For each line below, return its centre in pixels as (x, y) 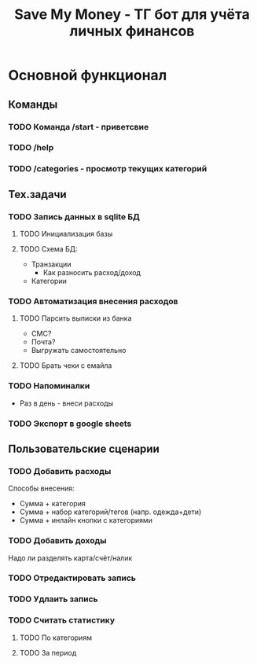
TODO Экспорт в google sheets (70, 424)
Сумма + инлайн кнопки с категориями (86, 520)
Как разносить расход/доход (92, 273)
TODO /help (31, 148)
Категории (49, 281)
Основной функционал (88, 75)
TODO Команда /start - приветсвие (79, 127)
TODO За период (48, 652)
